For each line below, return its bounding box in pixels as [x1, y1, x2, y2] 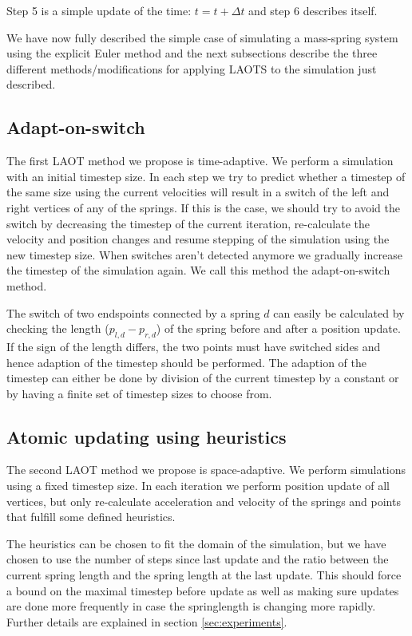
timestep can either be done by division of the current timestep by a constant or [6, 369, 399, 386]
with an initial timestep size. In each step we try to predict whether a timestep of [6, 168, 406, 184]
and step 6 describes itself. [248, 2, 378, 18]
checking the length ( [6, 320, 109, 337]
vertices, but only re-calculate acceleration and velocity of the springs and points [6, 492, 401, 509]
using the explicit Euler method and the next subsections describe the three [6, 45, 378, 61]
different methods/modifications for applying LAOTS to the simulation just [6, 60, 377, 77]
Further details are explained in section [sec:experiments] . [6, 613, 287, 630]
